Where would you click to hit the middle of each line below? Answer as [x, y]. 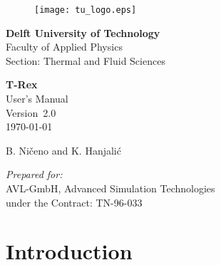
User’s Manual [37, 99]
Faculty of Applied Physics [64, 47]
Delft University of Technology [83, 32]
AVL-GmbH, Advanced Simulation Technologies [110, 188]
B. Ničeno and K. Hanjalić [63, 150]
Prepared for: [34, 174]
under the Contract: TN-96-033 [74, 202]
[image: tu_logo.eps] [86, 10]
